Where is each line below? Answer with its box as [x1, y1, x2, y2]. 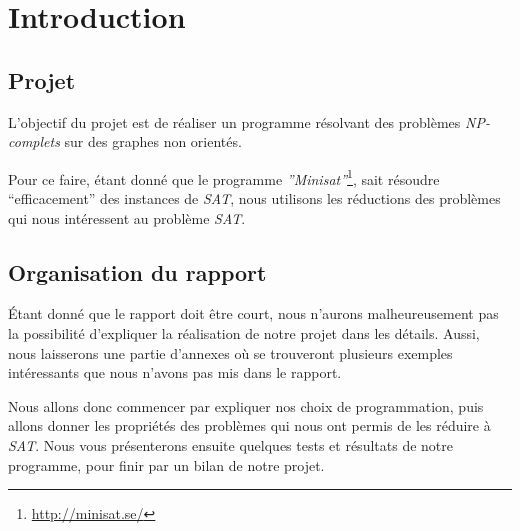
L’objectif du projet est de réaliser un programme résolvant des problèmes [8, 111, 461, 132]
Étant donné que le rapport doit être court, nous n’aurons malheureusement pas [8, 303, 499, 324]
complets [8, 131, 60, 152]
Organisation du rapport [8, 256, 267, 287]
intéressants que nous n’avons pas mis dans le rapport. [8, 362, 342, 383]
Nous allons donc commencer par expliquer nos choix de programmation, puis [8, 395, 484, 416]
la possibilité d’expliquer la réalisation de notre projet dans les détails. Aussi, [8, 323, 480, 343]
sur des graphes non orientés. [64, 131, 242, 152]
